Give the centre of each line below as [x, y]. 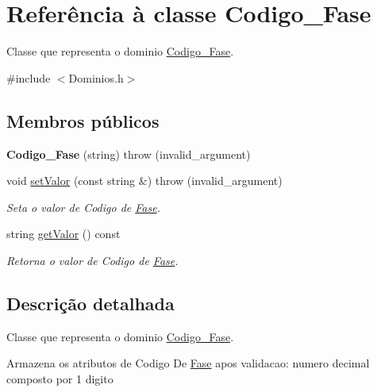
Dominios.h [96, 77]
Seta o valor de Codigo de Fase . [83, 207]
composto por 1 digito [60, 378]
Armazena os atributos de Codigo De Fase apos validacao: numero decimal [188, 363]
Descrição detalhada [90, 303]
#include [29, 77]
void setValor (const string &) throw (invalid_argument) [144, 181]
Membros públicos [83, 120]
